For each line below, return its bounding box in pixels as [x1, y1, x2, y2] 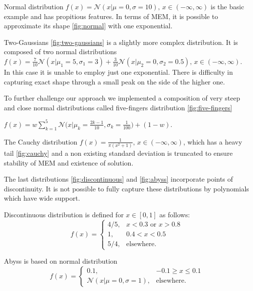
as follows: [159, 209, 190, 219]
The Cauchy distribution [4, 136, 78, 146]
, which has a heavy [183, 136, 242, 146]
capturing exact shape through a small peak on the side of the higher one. [4, 76, 225, 86]
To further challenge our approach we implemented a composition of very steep [4, 93, 240, 103]
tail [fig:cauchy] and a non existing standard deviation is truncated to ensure [4, 147, 233, 158]
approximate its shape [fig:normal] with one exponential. [4, 21, 173, 31]
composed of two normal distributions [4, 46, 117, 57]
